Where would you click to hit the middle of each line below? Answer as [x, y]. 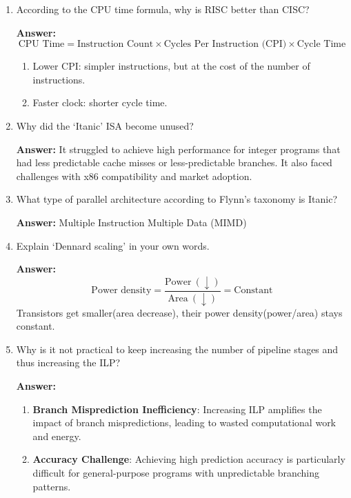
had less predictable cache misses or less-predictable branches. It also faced [174, 162]
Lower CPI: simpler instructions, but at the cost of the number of [171, 66]
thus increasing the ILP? [68, 362]
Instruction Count [115, 44]
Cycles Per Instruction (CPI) [225, 44]
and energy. [57, 436]
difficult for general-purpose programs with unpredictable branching [176, 472]
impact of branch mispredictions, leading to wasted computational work [184, 422]
